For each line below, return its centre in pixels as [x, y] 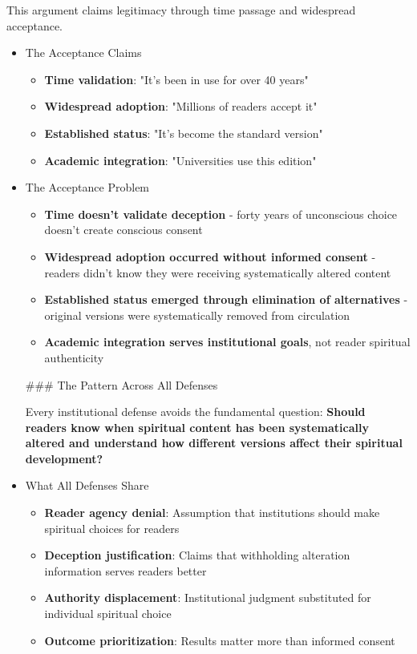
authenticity [74, 357]
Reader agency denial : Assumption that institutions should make [212, 513]
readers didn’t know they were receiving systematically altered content [218, 272]
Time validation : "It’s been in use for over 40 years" [176, 79]
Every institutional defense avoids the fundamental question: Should [195, 412]
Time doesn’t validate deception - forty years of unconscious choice [221, 214]
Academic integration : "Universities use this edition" [180, 160]
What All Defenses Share [87, 485]
